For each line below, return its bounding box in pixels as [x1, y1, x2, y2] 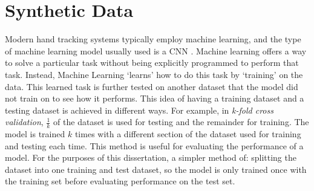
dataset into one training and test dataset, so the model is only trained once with [5, 163, 307, 175]
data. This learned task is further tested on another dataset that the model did [5, 80, 298, 92]
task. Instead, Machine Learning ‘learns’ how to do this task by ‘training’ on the [5, 68, 303, 80]
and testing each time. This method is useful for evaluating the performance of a [5, 139, 304, 152]
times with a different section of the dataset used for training [74, 128, 301, 140]
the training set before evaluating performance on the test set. [5, 175, 235, 187]
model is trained [5, 128, 65, 140]
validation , [5, 115, 44, 128]
